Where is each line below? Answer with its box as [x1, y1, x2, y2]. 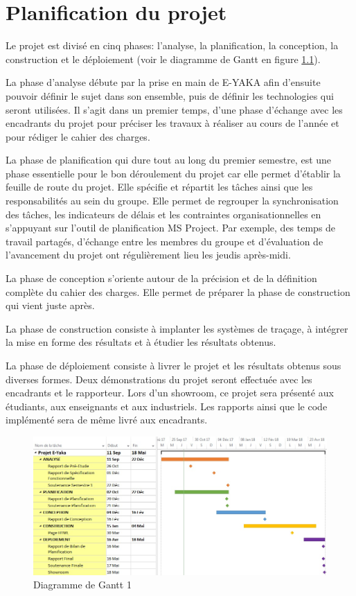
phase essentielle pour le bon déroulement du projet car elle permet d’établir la [6, 166, 341, 180]
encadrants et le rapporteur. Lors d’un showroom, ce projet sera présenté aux [6, 385, 334, 400]
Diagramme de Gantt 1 [33, 577, 132, 592]
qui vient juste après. [6, 298, 95, 313]
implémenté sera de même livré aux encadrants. [6, 412, 208, 427]
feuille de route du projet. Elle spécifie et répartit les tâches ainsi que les [6, 179, 313, 194]
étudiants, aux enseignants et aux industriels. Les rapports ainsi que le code [6, 398, 328, 413]
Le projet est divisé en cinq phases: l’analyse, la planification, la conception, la [6, 38, 339, 53]
